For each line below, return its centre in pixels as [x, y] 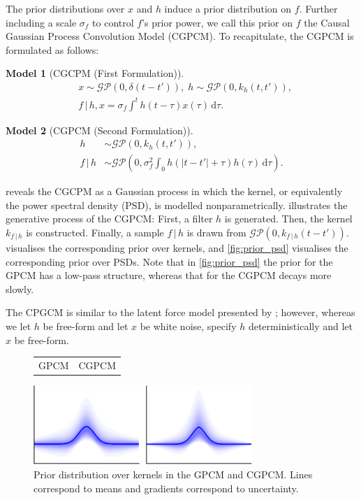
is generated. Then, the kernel [288, 219]
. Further [318, 8]
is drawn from [216, 232]
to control [113, 22]
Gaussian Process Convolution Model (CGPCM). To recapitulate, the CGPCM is [180, 36]
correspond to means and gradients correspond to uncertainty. [166, 488]
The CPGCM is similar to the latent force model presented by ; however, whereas [180, 312]
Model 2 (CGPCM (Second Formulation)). [100, 130]
